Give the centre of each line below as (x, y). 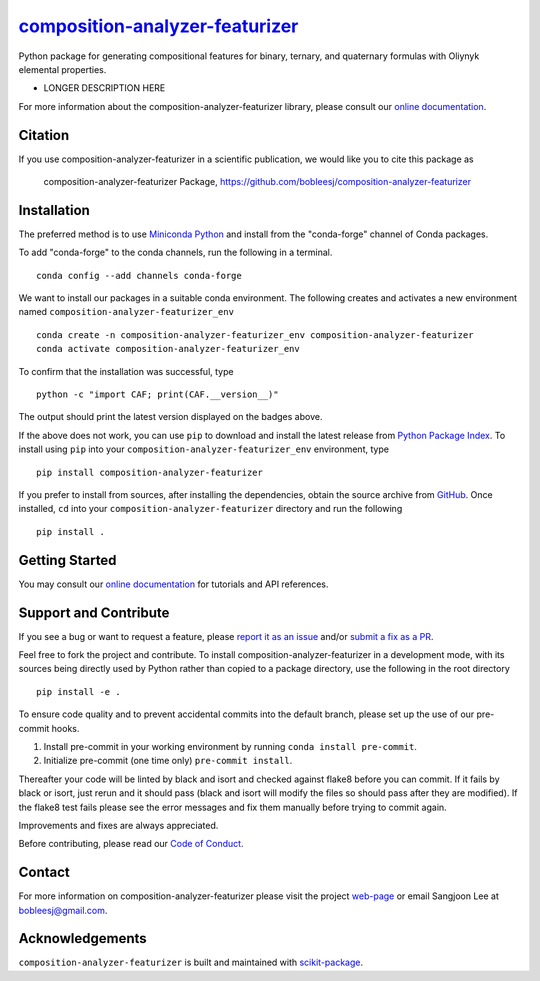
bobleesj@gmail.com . (63, 910)
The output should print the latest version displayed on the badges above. (170, 417)
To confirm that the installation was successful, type (126, 371)
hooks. (65, 728)
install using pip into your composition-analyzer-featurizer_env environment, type (204, 449)
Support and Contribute (94, 612)
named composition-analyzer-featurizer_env (126, 312)
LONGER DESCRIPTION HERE (104, 88)
